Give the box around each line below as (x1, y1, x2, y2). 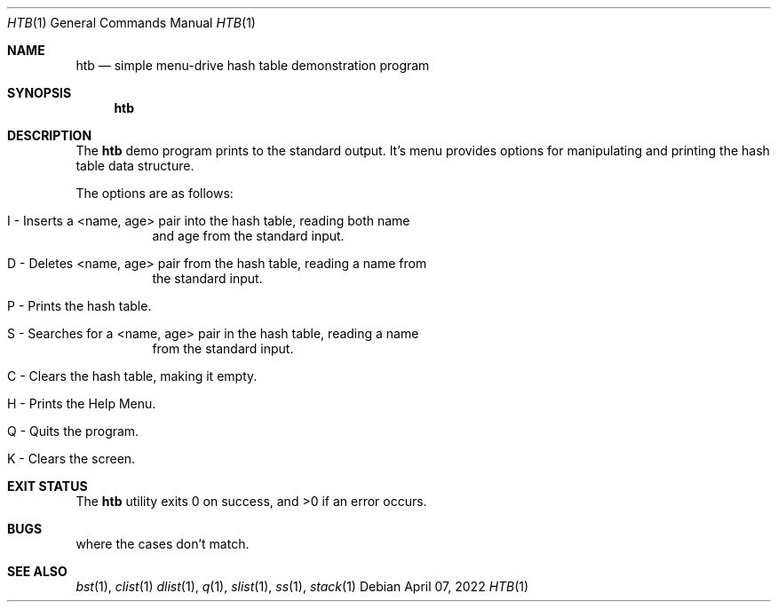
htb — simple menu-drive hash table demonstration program (75, 58, 430, 73)
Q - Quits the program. (7, 423, 139, 439)
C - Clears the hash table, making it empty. (7, 368, 258, 384)
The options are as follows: (75, 186, 234, 201)
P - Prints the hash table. (7, 298, 152, 313)
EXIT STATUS (7, 478, 88, 494)
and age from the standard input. (152, 228, 345, 243)
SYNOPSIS (7, 85, 72, 100)
